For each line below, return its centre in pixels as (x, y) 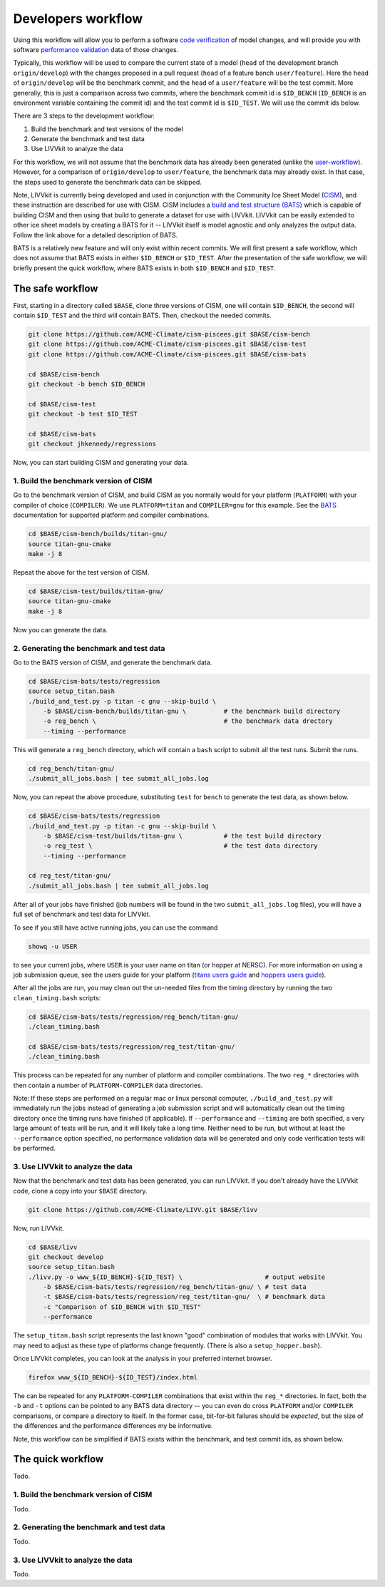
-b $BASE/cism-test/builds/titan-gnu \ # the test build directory (183, 836)
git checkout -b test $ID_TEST (83, 414)
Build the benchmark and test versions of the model (107, 129)
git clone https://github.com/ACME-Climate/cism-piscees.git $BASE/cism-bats (167, 354)
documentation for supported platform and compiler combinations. (111, 515)
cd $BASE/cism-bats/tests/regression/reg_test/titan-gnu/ (132, 1047)
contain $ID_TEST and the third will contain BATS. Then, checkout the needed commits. (143, 315)
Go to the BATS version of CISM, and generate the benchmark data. (113, 662)
